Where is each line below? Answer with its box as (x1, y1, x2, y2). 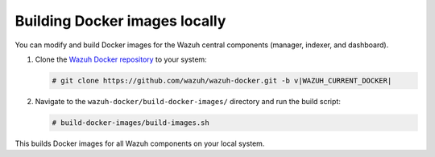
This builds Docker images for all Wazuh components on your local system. (14, 139, 265, 148)
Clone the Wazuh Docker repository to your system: (35, 54, 207, 64)
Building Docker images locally (14, 12, 226, 30)
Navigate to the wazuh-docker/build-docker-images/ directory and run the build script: (35, 96, 342, 106)
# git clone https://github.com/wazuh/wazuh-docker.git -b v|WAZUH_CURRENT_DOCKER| (52, 76, 392, 85)
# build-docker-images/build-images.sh (52, 118, 209, 127)
